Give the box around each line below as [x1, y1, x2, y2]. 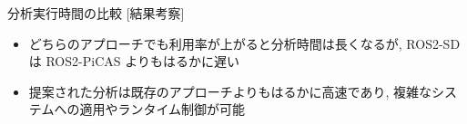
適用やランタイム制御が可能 [79, 100, 246, 119]
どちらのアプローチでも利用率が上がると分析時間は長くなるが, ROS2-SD [28, 33, 461, 52]
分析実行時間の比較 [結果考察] [7, 4, 185, 22]
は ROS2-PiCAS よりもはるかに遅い [28, 52, 239, 71]
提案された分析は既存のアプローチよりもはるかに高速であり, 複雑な [28, 81, 431, 100]
